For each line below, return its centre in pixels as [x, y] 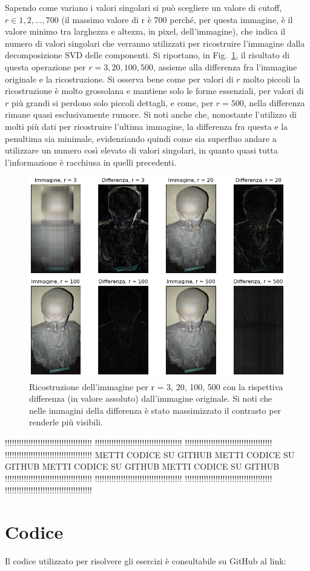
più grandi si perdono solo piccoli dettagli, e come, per [112, 102]
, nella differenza [274, 102]
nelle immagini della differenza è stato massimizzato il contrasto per [155, 410]
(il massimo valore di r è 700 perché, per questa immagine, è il [177, 19]
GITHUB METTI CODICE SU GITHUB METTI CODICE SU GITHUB [142, 466]
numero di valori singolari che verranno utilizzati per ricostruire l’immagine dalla [155, 43]
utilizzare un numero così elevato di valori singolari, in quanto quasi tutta [141, 150]
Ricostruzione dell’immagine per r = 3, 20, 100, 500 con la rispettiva [156, 386]
